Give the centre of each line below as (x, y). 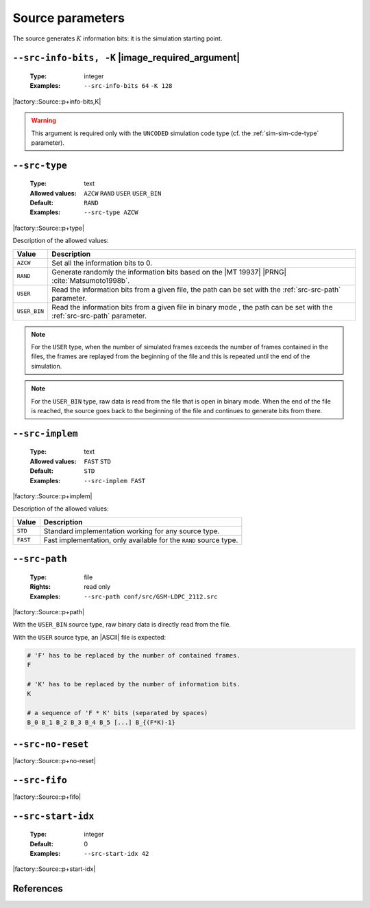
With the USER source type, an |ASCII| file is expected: (89, 637)
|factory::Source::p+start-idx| (54, 869)
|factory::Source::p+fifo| (47, 797)
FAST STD (97, 461)
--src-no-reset (51, 744)
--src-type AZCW (111, 212)
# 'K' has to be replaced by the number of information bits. (134, 684)
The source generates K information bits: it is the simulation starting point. (118, 38)
